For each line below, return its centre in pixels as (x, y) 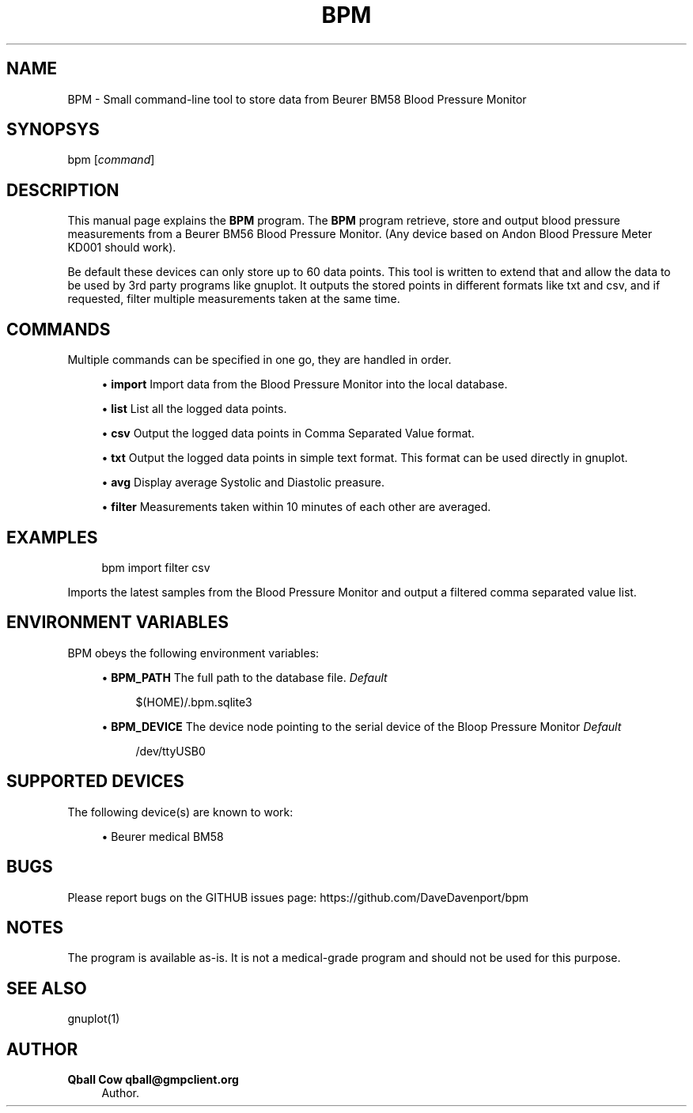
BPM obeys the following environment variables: (193, 653)
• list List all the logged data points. (194, 409)
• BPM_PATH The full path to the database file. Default (244, 677)
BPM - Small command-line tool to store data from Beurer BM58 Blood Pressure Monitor (297, 99)
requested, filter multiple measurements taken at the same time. (234, 299)
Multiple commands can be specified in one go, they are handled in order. (259, 360)
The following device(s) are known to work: (180, 812)
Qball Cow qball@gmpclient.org (153, 1080)
